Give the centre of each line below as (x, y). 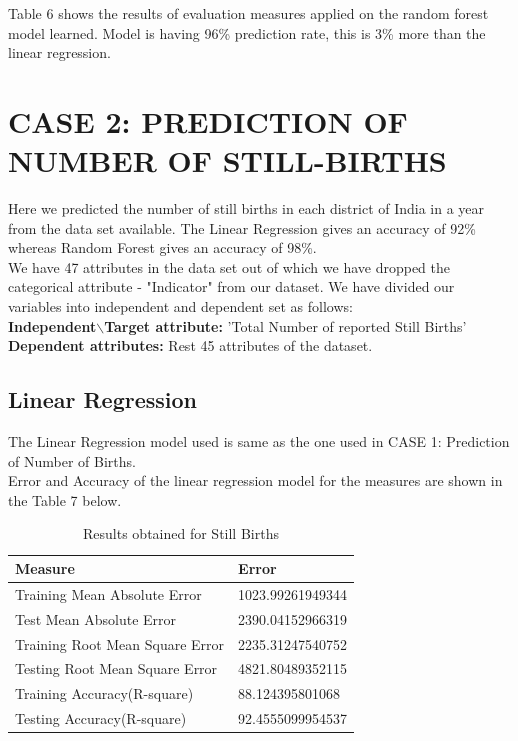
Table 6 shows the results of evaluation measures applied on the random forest (248, 13)
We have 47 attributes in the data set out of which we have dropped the (229, 266)
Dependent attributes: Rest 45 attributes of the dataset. (190, 345)
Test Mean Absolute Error (96, 618)
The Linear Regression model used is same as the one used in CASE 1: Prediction (259, 441)
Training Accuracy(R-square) (104, 693)
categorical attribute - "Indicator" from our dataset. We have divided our (231, 286)
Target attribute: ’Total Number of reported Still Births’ (285, 325)
